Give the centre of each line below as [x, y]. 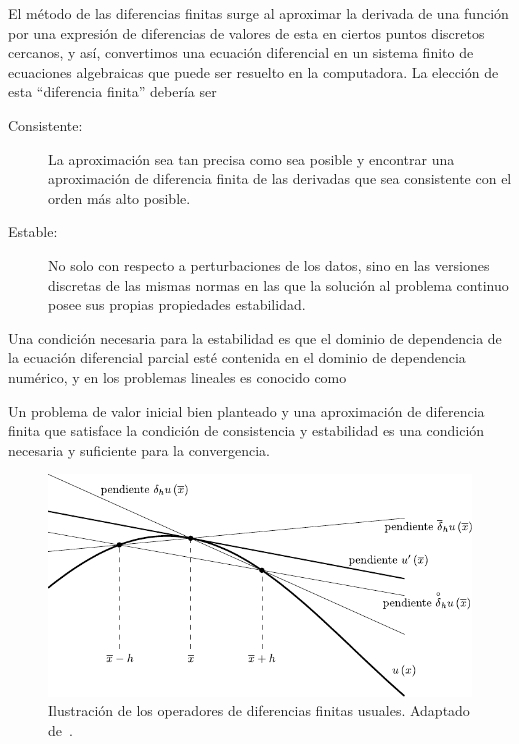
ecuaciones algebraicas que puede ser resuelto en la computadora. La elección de [253, 71]
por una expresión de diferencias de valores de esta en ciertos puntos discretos [246, 32]
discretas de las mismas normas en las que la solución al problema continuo [278, 284]
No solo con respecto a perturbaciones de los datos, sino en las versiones [269, 264]
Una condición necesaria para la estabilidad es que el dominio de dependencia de [255, 337]
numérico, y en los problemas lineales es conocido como [177, 376]
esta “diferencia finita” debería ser [112, 91]
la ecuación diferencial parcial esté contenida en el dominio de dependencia [237, 357]
